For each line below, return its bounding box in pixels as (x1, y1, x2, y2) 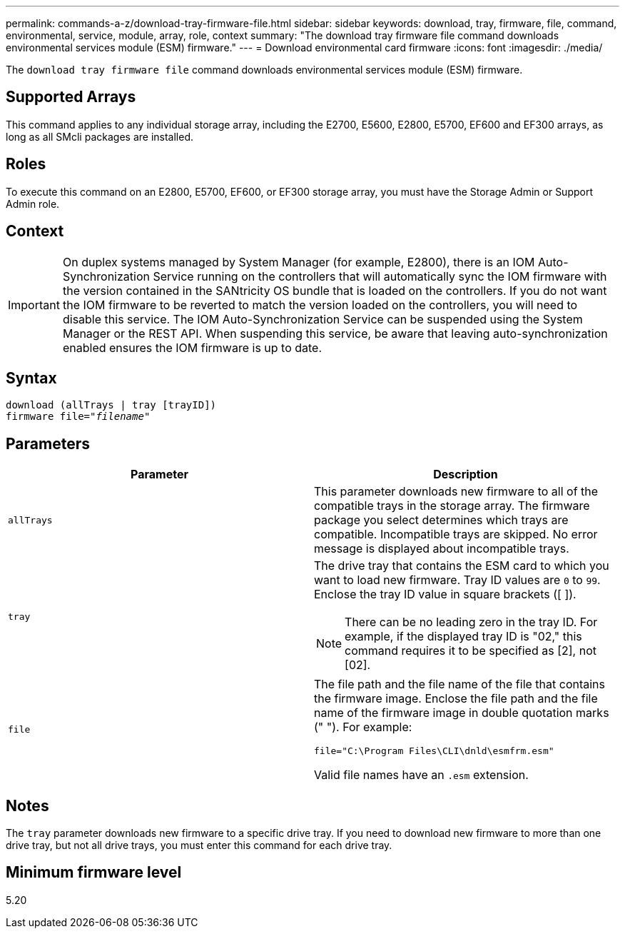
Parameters (6, 434, 90, 453)
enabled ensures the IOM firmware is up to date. (62, 340, 322, 355)
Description (433, 467, 498, 482)
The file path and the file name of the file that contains (314, 677, 605, 692)
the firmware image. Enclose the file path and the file (314, 691, 598, 706)
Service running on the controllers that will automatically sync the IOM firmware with (153, 268, 607, 283)
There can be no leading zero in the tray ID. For (345, 615, 598, 630)
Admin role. (6, 197, 60, 210)
